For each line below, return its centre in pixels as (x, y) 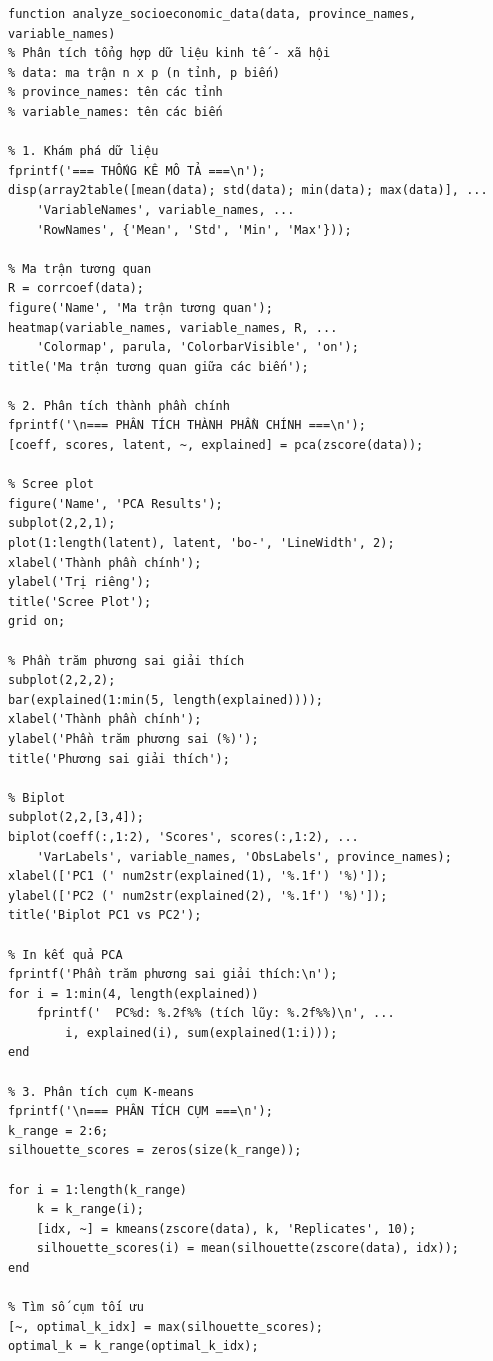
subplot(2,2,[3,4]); (76, 817)
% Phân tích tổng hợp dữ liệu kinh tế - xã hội (169, 53)
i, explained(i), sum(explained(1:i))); (201, 1032)
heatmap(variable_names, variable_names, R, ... (173, 327)
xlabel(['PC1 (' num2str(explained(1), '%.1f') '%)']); (198, 876)
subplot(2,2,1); (62, 523)
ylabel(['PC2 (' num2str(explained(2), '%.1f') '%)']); (198, 895)
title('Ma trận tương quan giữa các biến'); (158, 366)
